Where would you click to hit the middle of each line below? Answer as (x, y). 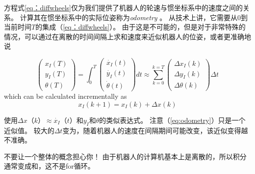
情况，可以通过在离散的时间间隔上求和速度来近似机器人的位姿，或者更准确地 (127, 36)
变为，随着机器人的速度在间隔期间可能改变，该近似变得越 (155, 130)
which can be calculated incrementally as (65, 96)
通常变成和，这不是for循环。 (49, 166)
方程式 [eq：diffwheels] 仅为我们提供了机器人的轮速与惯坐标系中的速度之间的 (123, 7)
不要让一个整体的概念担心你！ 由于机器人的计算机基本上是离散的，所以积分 (125, 156)
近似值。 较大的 (29, 130)
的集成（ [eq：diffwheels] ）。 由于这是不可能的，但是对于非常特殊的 (140, 27)
